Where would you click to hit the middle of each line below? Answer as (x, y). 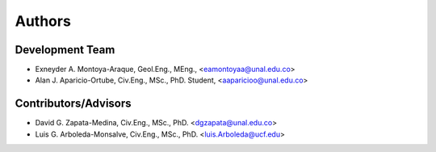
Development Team (65, 50)
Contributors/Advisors (73, 104)
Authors (43, 21)
